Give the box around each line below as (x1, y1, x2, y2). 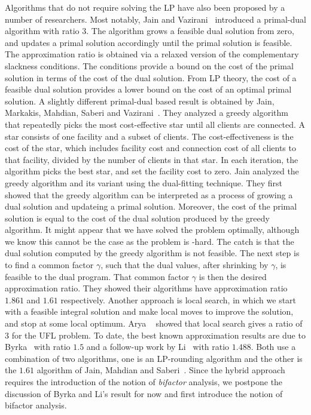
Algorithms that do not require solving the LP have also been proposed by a (5, 1, 285, 13)
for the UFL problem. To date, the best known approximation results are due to (11, 328, 306, 341)
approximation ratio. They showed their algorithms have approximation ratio (5, 282, 288, 294)
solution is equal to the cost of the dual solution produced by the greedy (5, 211, 270, 224)
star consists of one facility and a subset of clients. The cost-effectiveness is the (5, 130, 294, 142)
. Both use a (251, 340, 296, 353)
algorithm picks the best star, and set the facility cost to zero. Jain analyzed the (5, 165, 299, 177)
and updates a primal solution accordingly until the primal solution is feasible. (5, 36, 292, 48)
